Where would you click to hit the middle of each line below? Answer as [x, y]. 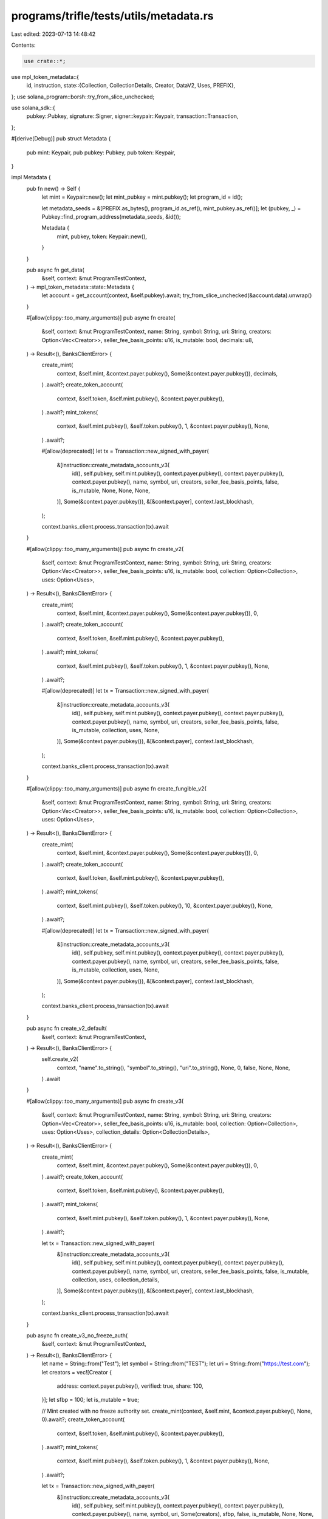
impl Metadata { [31, 177]
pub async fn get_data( [55, 270]
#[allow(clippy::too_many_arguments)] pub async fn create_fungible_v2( [116, 788]
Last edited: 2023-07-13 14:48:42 [53, 34]
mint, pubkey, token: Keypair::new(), [102, 236]
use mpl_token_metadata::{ [45, 77]
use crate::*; [45, 61]
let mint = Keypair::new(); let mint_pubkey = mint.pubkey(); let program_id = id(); [142, 197]
